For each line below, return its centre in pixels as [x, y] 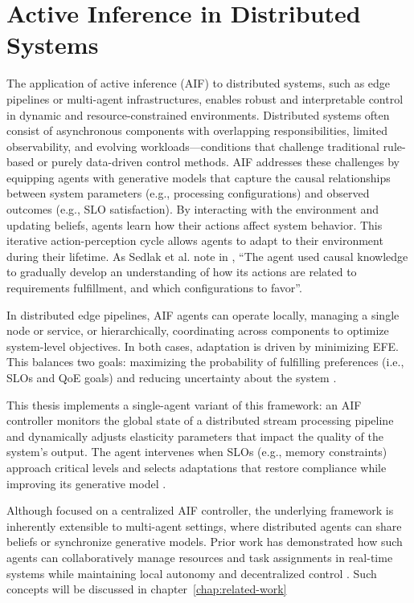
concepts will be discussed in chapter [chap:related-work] [147, 589]
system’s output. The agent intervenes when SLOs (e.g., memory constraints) [197, 452]
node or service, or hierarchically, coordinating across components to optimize [198, 330]
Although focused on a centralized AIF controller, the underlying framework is [200, 510]
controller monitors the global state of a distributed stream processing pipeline [200, 420]
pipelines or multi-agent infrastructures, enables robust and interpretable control [205, 98]
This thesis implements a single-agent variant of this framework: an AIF [184, 404]
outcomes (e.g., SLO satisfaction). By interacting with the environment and [193, 209]
